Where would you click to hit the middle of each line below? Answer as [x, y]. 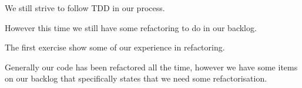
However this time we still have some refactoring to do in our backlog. [131, 27]
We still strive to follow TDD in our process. [85, 8]
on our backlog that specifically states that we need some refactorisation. [136, 78]
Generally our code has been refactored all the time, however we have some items [151, 67]
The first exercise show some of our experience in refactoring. [115, 47]
